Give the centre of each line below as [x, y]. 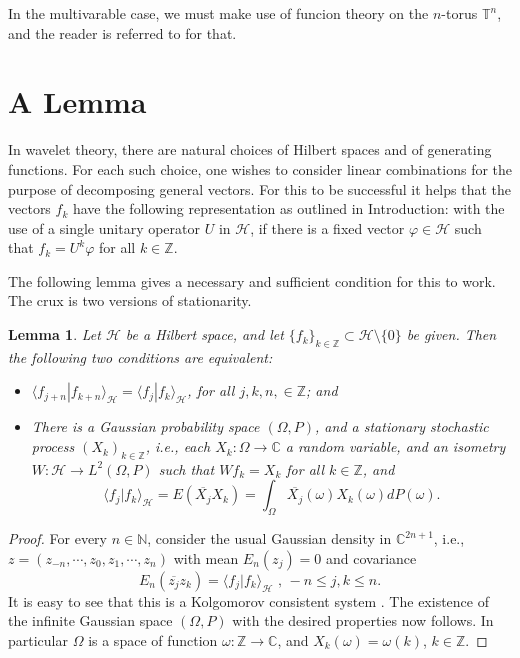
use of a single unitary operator [104, 227]
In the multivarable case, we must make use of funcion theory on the [218, 13]
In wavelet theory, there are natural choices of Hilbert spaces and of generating [250, 149]
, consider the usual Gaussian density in [269, 538]
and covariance [371, 557]
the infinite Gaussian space [90, 620]
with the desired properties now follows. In [363, 620]
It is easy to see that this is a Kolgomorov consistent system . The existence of [248, 600]
